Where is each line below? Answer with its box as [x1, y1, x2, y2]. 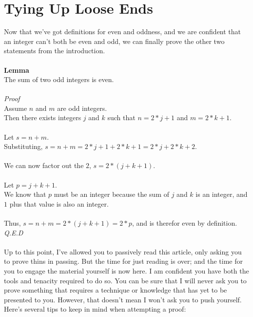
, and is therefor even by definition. [132, 218, 237, 228]
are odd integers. [57, 103, 107, 113]
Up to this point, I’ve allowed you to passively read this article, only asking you [4, 246, 242, 256]
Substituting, [4, 141, 43, 151]
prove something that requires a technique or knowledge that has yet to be [4, 285, 227, 295]
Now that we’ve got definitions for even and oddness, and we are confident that [4, 26, 241, 37]
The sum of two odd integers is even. [4, 74, 114, 85]
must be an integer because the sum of [54, 189, 169, 199]
